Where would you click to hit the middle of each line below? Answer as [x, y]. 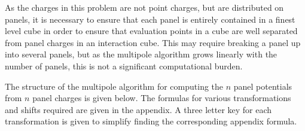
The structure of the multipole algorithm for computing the [114, 86]
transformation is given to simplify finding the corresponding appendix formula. [151, 121]
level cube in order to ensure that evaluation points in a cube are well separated [151, 31]
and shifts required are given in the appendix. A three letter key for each [138, 109]
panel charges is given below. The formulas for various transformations [162, 98]
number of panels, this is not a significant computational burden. [124, 65]
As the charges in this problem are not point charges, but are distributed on [144, 7]
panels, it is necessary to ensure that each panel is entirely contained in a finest [150, 19]
